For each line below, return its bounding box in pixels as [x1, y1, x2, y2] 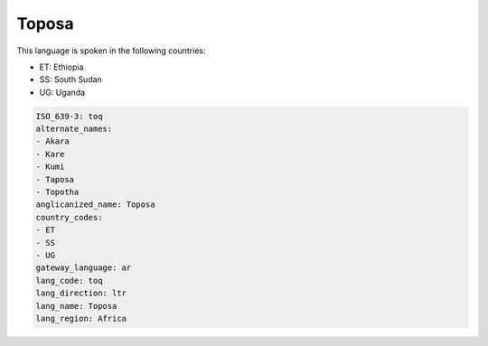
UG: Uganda [39, 87, 86, 98]
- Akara [35, 136, 70, 146]
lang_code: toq [35, 276, 103, 285]
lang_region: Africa [35, 313, 127, 323]
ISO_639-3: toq [35, 111, 103, 121]
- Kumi [35, 162, 65, 172]
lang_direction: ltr [35, 288, 127, 298]
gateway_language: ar [35, 263, 132, 273]
